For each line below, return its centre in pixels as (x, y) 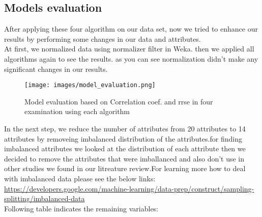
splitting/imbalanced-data (45, 198)
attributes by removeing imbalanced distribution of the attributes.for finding (123, 138)
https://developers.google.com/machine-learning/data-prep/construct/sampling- (129, 188)
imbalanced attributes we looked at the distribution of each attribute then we (125, 148)
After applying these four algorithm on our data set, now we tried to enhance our (131, 29)
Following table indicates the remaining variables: (81, 208)
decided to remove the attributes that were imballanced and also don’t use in (124, 158)
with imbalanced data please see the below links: (80, 178)
